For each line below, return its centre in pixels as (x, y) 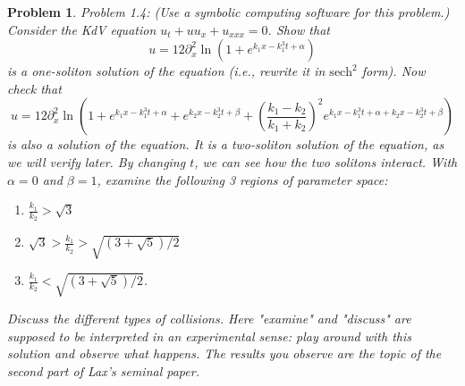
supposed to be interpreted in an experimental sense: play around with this (209, 336)
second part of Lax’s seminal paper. (103, 370)
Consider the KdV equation (82, 29)
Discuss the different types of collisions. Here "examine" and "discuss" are (209, 318)
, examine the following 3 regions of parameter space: (242, 179)
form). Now (393, 71)
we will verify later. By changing (97, 161)
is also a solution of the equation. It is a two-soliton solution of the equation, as (226, 144)
